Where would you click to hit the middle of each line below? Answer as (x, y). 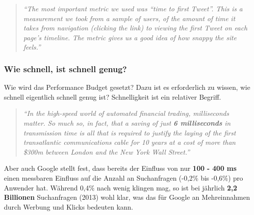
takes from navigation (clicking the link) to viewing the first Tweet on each (135, 28)
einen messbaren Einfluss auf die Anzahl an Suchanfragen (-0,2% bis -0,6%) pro (124, 177)
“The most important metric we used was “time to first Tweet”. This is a (133, 8)
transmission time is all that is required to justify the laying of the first (129, 132)
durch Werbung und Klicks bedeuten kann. (69, 206)
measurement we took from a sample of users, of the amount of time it (129, 18)
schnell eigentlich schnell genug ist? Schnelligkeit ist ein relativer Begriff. (113, 96)
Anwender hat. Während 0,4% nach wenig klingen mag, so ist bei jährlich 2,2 (121, 187)
